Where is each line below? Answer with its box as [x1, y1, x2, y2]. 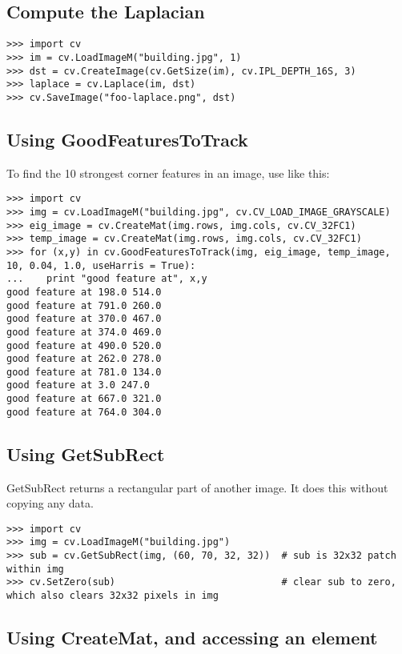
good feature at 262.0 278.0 [6, 353, 162, 365]
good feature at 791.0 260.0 [6, 299, 162, 311]
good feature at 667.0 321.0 [6, 393, 162, 405]
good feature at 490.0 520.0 [6, 339, 162, 351]
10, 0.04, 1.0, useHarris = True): [6, 259, 196, 271]
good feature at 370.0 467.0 [6, 313, 162, 325]
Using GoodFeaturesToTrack [6, 126, 248, 151]
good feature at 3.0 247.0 [6, 379, 150, 391]
